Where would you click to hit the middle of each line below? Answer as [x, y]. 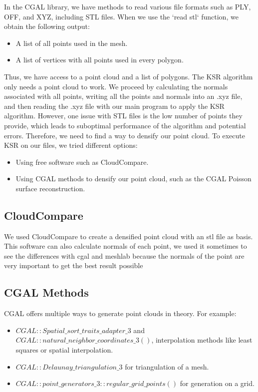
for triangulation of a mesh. [167, 366]
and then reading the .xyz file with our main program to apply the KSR [114, 106]
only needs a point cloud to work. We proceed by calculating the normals [116, 86]
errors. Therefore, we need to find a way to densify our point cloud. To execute [125, 135]
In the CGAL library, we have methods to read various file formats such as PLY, [128, 6]
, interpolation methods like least [202, 340]
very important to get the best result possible [74, 265]
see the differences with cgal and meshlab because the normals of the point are [124, 255]
